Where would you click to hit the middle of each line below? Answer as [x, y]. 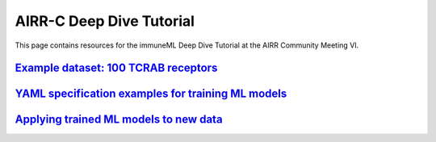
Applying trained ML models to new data [119, 120]
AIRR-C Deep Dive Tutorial [105, 21]
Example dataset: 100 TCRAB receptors [116, 68]
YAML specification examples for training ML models [151, 94]
